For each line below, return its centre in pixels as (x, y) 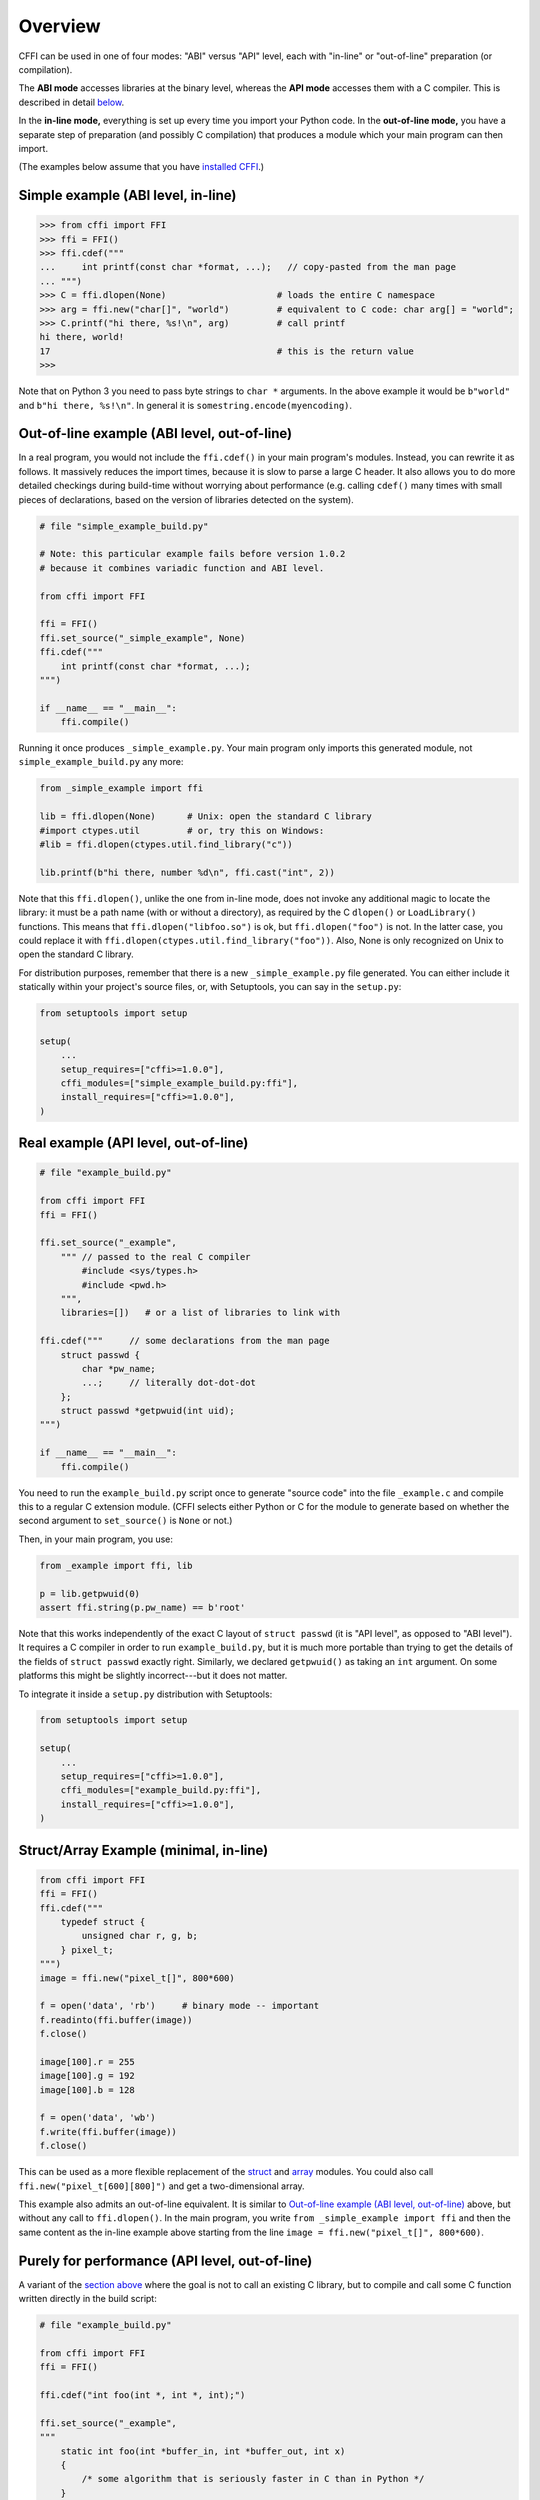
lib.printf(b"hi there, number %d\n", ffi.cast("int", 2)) (187, 872)
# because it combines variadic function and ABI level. (182, 568)
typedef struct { (103, 1921)
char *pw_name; (119, 1368)
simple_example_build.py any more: (101, 762)
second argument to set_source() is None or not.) (125, 1521)
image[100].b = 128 (87, 2089)
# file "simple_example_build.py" (124, 526)
